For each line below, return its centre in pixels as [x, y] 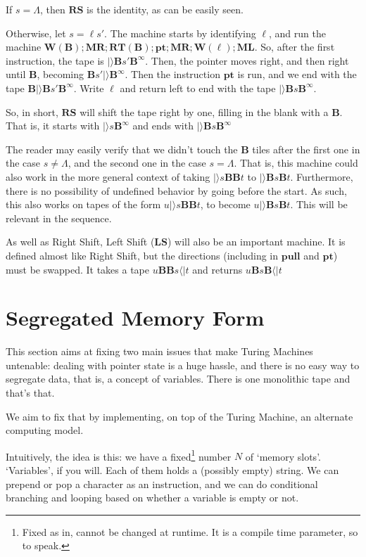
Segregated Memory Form [135, 318]
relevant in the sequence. [59, 218]
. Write [89, 88]
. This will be [319, 204]
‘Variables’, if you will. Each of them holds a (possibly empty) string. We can [172, 470]
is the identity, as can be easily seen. [165, 9]
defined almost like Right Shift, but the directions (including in [142, 255]
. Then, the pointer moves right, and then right [247, 60]
